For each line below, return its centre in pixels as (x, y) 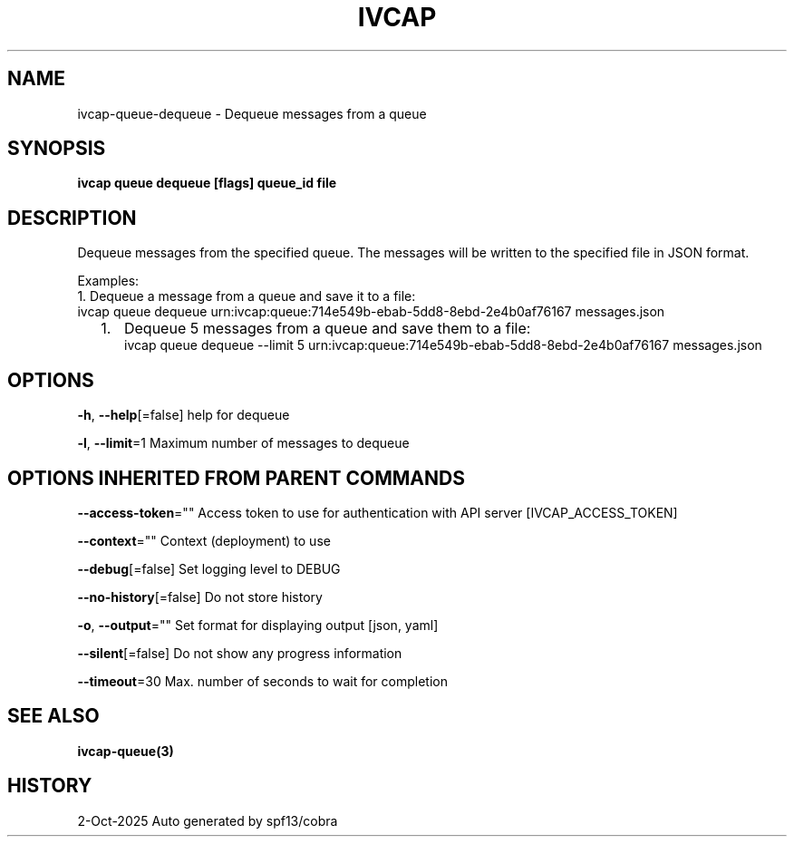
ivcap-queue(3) (126, 751)
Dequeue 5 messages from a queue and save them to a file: (327, 329)
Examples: (108, 281)
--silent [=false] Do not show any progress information (240, 653)
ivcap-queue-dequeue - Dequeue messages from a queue (252, 113)
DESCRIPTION (72, 218)
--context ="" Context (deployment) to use (204, 540)
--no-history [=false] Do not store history (200, 597)
